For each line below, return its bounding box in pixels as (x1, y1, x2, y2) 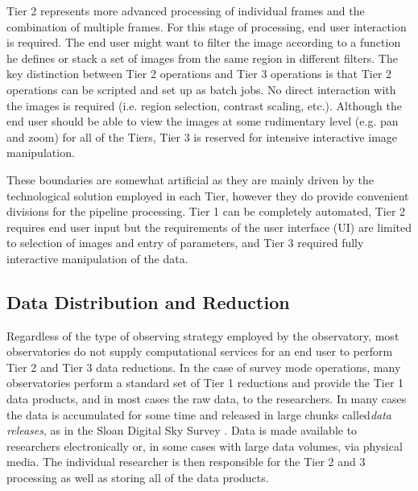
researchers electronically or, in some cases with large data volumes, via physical (6, 437, 403, 454)
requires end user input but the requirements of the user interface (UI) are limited (6, 218, 412, 235)
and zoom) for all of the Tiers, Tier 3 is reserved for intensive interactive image (6, 128, 398, 145)
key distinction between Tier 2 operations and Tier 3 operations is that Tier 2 (6, 65, 392, 82)
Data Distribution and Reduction (6, 289, 290, 314)
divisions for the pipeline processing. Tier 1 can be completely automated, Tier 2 (6, 203, 406, 220)
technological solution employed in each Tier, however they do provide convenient (6, 187, 409, 204)
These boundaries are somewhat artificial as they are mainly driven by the (6, 171, 374, 188)
